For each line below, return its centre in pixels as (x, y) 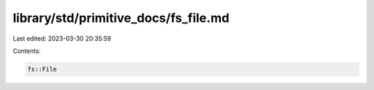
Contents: (27, 51)
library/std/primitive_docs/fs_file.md (121, 18)
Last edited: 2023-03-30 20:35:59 (62, 38)
